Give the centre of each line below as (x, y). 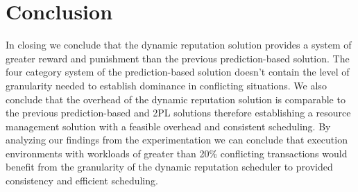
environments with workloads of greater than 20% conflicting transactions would (177, 153)
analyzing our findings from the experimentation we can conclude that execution (177, 140)
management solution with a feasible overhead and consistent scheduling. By (168, 126)
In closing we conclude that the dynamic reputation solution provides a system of (179, 45)
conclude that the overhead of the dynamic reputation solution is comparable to (176, 99)
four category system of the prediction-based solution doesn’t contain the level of (178, 72)
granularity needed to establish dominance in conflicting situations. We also (166, 85)
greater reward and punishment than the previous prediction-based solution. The (178, 58)
